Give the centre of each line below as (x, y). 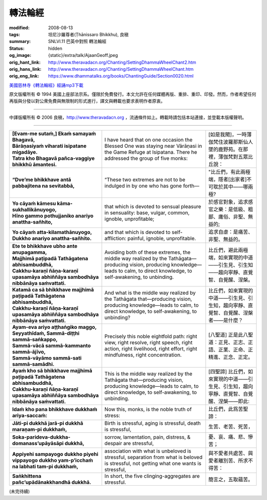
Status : (17, 48)
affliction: (115, 238)
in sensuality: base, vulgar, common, (147, 213)
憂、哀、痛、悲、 (228, 437)
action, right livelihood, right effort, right (151, 349)
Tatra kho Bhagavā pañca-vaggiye (53, 158)
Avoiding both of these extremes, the (148, 252)
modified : (19, 28)
